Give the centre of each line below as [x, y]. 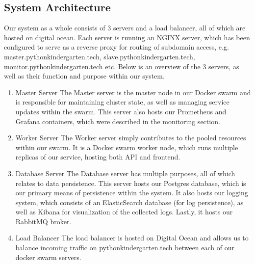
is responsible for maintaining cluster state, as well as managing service [122, 102]
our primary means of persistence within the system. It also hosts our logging [132, 193]
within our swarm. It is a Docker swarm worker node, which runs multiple [127, 147]
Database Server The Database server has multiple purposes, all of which [125, 173]
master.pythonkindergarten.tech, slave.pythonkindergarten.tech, [100, 56]
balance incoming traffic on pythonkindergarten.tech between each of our [125, 248]
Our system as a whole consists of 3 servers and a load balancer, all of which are [125, 28]
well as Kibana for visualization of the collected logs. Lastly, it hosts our [124, 212]
